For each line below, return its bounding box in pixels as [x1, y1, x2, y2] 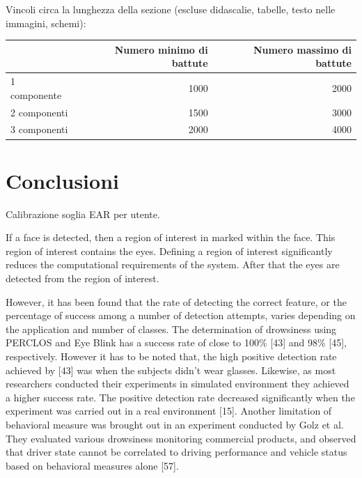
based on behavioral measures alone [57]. [6, 458, 179, 472]
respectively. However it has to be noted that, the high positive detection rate [6, 348, 337, 363]
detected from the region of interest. [6, 271, 159, 285]
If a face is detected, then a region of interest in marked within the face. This [6, 230, 336, 245]
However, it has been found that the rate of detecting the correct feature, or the [6, 294, 347, 309]
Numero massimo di [253, 42, 352, 56]
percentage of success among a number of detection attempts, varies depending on [6, 308, 356, 323]
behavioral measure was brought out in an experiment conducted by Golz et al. [6, 417, 344, 431]
